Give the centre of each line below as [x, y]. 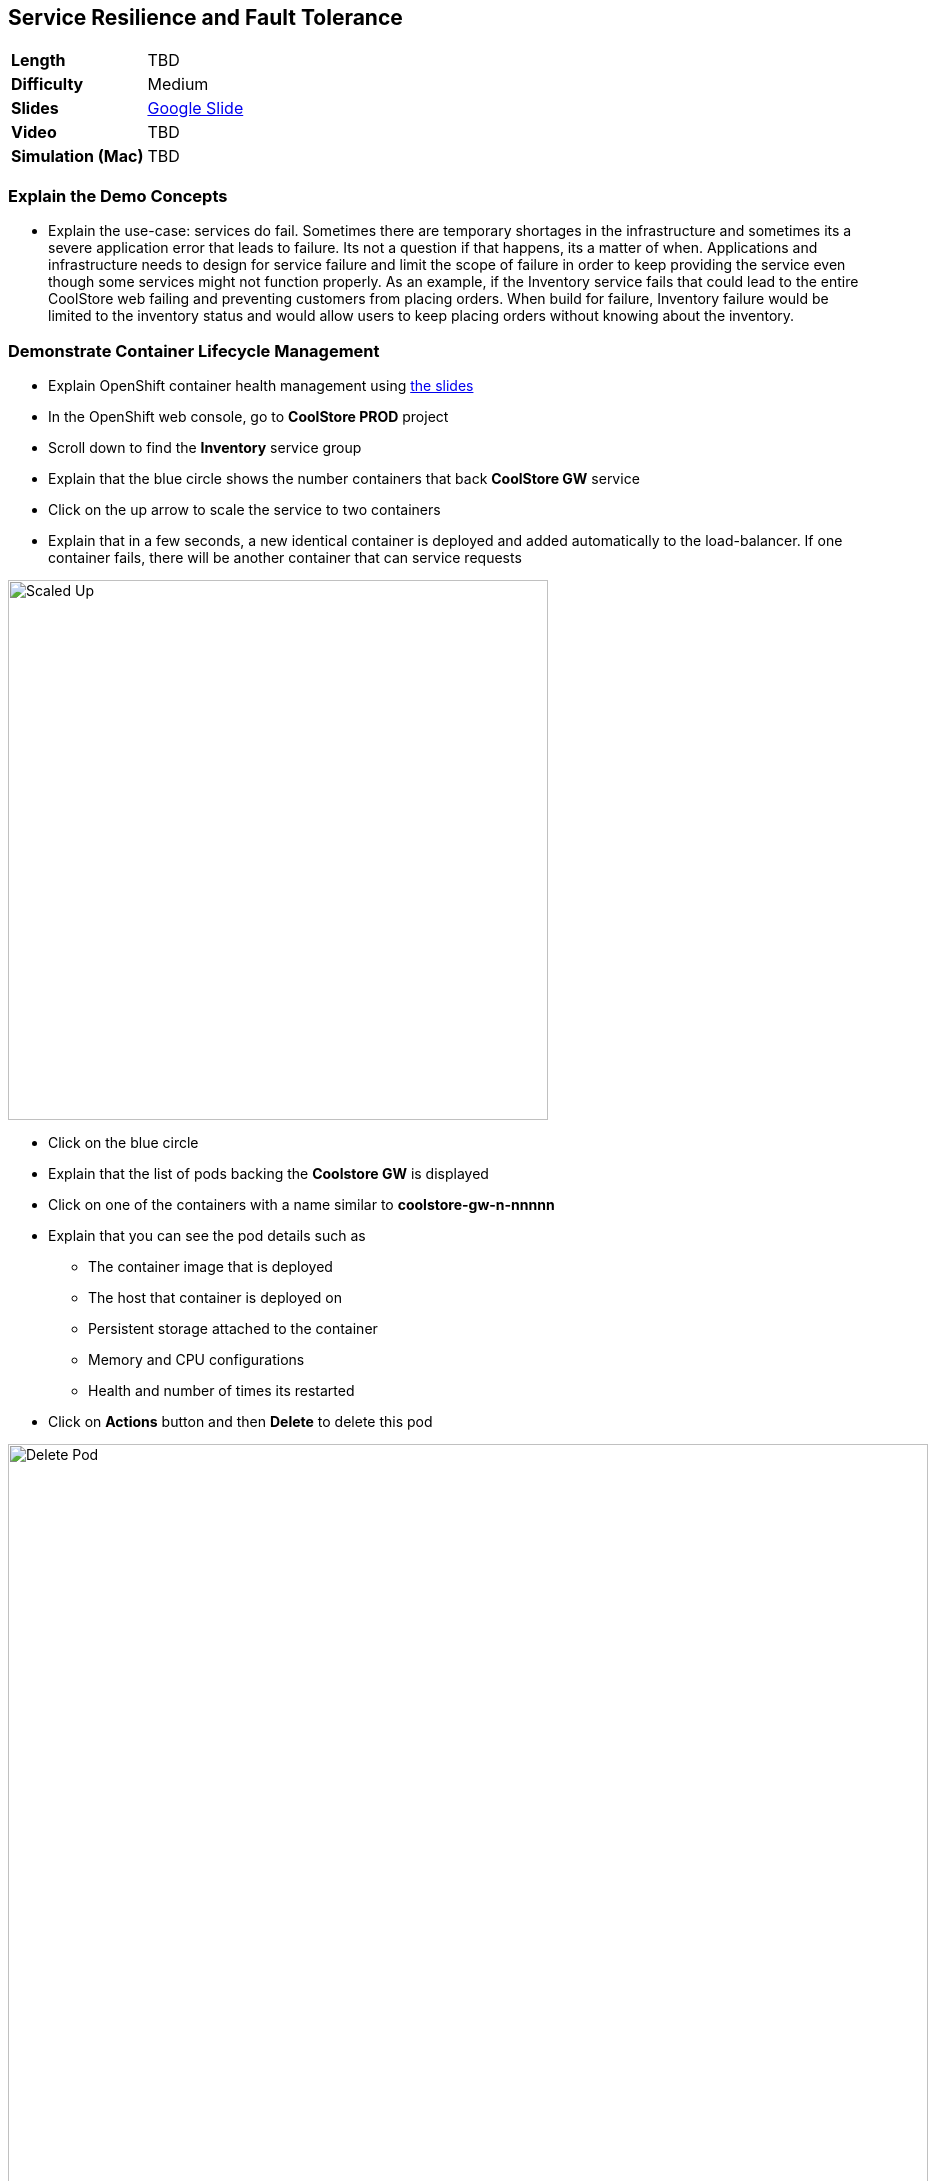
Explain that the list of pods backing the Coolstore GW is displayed [268, 1173]
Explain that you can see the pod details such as [207, 1235]
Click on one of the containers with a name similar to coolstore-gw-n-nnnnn [301, 1204]
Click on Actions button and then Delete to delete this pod [240, 1421]
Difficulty [47, 84]
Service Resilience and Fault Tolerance [205, 17]
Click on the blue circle [123, 1142]
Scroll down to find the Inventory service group [205, 447]
